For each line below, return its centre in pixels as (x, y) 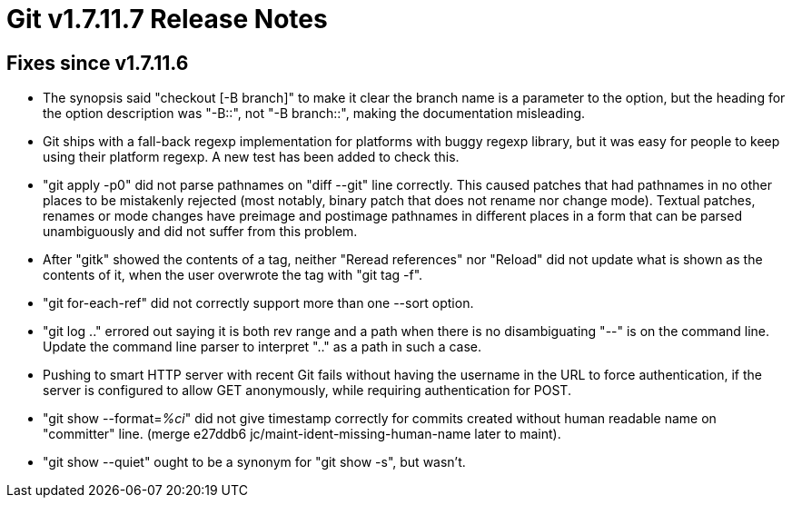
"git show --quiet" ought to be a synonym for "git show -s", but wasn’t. (254, 462)
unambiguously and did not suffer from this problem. (200, 232)
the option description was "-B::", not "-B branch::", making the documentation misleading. (314, 114)
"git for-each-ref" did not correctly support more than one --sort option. (258, 303)
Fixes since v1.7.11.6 (98, 63)
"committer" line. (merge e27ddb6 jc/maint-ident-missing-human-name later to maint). (302, 434)
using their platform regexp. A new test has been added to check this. (251, 157)
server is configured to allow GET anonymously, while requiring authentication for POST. (307, 391)
